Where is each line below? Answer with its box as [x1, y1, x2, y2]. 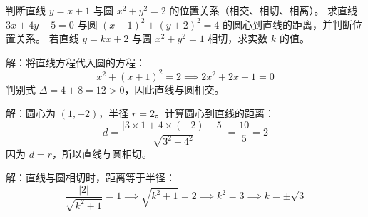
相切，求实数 [208, 31, 268, 46]
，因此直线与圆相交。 [124, 81, 225, 96]
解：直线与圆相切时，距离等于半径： [6, 170, 175, 185]
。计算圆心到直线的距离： [154, 106, 275, 121]
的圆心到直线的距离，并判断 [223, 16, 353, 31]
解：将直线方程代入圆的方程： [6, 54, 145, 69]
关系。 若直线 [15, 31, 79, 46]
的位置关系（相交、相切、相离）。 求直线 [169, 3, 358, 17]
